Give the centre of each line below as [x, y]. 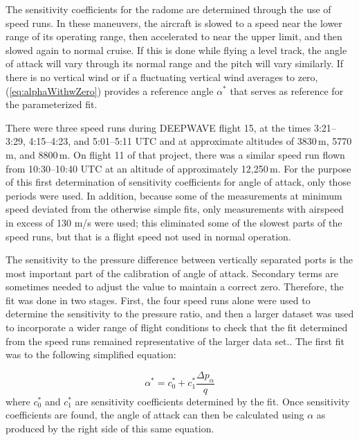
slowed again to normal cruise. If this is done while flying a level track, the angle [176, 50]
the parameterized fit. [52, 104]
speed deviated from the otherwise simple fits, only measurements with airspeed [175, 209]
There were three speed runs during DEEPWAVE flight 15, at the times [158, 127]
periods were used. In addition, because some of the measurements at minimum [174, 195]
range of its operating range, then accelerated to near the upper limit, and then [174, 36]
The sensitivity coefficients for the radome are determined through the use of [168, 9]
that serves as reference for [287, 90]
